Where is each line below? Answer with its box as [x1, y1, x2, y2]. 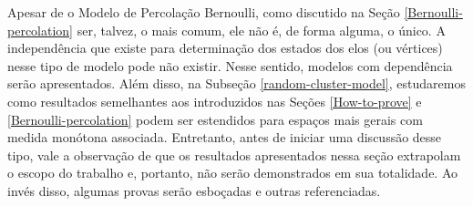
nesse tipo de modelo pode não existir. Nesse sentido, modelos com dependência [7, 56, 453, 75]
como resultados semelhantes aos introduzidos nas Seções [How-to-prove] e [7, 91, 422, 110]
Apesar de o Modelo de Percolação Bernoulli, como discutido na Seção [7, 3, 400, 21]
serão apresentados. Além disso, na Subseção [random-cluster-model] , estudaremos [7, 74, 466, 93]
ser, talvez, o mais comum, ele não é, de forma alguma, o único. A [77, 20, 446, 39]
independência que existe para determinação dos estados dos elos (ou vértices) [7, 38, 443, 57]
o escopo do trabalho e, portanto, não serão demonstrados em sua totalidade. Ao [7, 163, 458, 182]
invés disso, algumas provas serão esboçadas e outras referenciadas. [7, 180, 381, 200]
